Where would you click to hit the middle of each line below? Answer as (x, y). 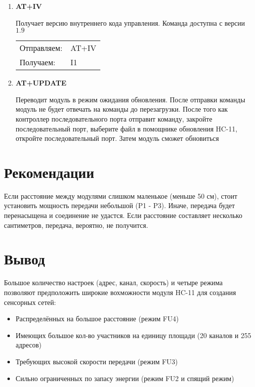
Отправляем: (41, 48)
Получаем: (37, 62)
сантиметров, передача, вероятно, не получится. (76, 225)
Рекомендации (49, 172)
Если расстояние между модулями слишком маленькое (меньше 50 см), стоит (121, 195)
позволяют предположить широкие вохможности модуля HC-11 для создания (120, 292)
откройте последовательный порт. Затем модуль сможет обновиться (117, 138)
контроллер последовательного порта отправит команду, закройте (114, 118)
